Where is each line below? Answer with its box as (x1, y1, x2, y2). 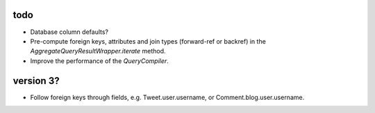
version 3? (12, 75, 60, 87)
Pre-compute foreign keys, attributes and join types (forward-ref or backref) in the (30, 37, 267, 45)
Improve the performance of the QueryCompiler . (30, 56, 169, 65)
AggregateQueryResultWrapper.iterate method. (30, 47, 166, 55)
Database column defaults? (30, 28, 109, 36)
